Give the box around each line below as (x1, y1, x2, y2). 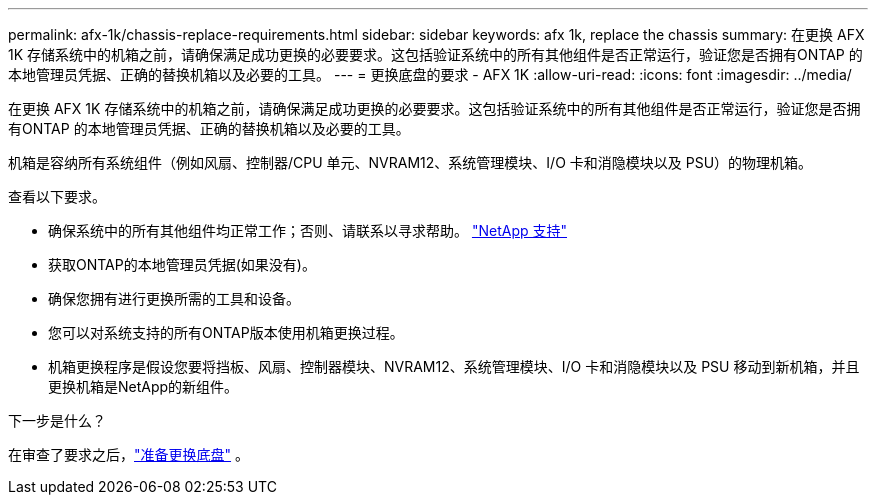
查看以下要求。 (8, 188, 106, 205)
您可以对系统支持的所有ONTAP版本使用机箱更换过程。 (48, 324, 404, 341)
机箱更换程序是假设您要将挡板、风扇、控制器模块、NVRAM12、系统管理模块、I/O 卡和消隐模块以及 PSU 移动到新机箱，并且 (48, 358, 860, 375)
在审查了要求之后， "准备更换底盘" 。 (8, 446, 249, 463)
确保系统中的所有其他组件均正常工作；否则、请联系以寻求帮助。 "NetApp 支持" (48, 222, 568, 239)
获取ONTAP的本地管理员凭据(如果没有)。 (48, 256, 316, 273)
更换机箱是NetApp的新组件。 (48, 378, 239, 395)
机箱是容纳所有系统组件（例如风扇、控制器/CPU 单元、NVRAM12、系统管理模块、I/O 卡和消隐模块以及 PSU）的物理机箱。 (8, 154, 813, 171)
